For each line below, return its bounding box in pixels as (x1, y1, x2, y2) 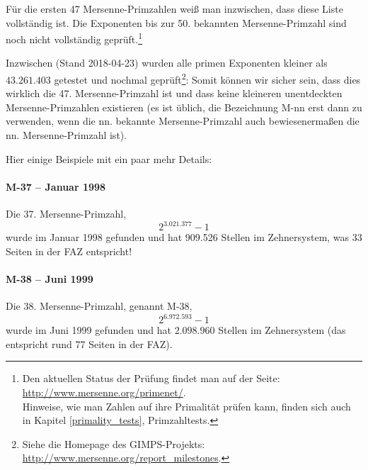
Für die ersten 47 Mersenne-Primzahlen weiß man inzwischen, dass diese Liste (6, 1, 343, 16)
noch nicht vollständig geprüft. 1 (6, 30, 143, 46)
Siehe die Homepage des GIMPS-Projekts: (22, 436, 205, 451)
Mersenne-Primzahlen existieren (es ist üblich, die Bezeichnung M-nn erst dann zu (6, 99, 362, 114)
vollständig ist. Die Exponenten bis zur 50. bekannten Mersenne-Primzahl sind (6, 15, 347, 30)
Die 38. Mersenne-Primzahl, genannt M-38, (6, 298, 192, 313)
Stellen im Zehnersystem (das (218, 323, 346, 337)
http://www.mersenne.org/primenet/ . (22, 385, 186, 399)
